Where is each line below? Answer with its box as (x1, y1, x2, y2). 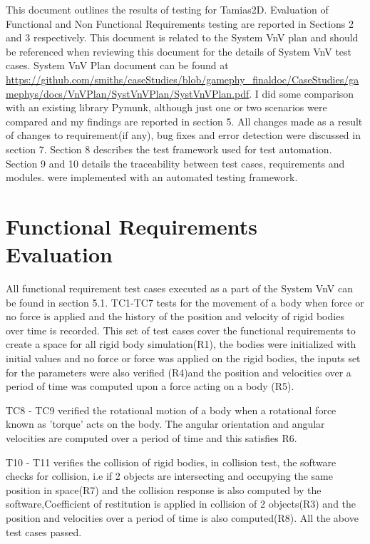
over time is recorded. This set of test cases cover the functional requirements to (6, 322, 356, 337)
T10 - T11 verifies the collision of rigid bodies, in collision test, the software (6, 454, 336, 469)
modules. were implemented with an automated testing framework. (6, 170, 298, 185)
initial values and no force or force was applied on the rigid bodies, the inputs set (6, 351, 361, 365)
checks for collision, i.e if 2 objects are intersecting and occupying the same (6, 468, 333, 483)
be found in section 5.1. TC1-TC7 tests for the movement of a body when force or (6, 294, 364, 309)
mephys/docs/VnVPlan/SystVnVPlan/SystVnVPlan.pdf (6, 86, 250, 101)
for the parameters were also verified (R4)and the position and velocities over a (6, 364, 351, 379)
